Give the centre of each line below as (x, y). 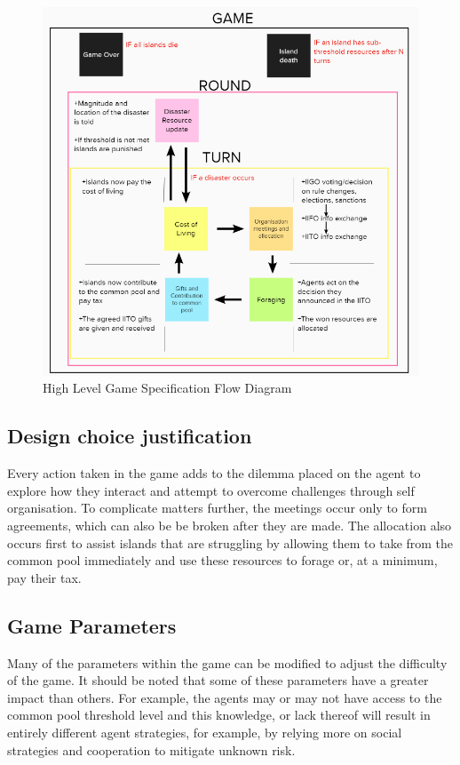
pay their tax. (44, 577)
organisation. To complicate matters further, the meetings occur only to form (217, 508)
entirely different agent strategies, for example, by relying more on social (205, 732)
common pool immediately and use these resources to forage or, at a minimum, (222, 560)
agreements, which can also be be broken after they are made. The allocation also (230, 525)
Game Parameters (92, 625)
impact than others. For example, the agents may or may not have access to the (225, 697)
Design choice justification (130, 436)
